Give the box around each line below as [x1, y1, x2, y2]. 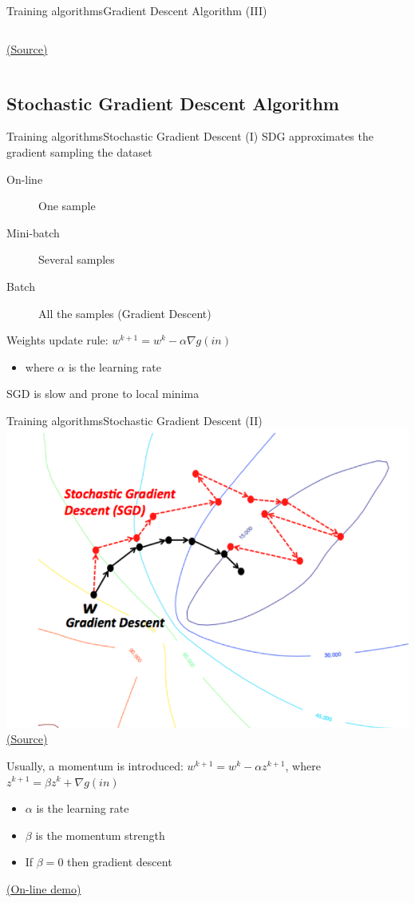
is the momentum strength [35, 826, 165, 843]
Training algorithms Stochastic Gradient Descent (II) [6, 412, 263, 428]
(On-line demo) [6, 880, 81, 897]
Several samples [38, 251, 115, 268]
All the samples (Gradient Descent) [38, 304, 211, 321]
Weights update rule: [6, 332, 109, 348]
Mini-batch [6, 224, 60, 241]
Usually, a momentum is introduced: [6, 757, 184, 774]
